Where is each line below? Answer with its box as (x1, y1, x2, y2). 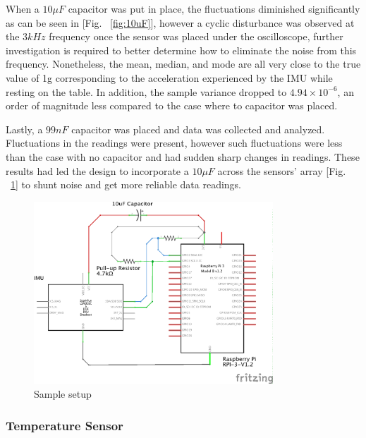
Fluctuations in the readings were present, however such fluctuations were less (6, 135, 343, 150)
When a (6, 1, 39, 16)
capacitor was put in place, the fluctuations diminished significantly (68, 1, 360, 16)
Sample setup (34, 387, 92, 401)
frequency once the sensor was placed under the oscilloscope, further (49, 29, 343, 44)
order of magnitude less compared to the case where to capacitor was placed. (6, 98, 338, 113)
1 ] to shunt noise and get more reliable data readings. (11, 177, 242, 192)
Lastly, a (6, 121, 43, 136)
